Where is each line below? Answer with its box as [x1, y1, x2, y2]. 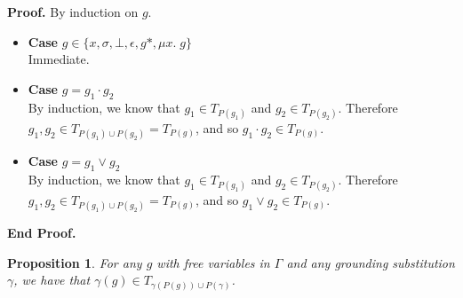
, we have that [13, 271, 91, 289]
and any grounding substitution [286, 253, 455, 271]
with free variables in [156, 253, 270, 271]
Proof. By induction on [7, 3, 139, 20]
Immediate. [28, 50, 90, 68]
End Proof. [7, 223, 76, 242]
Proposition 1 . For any [7, 253, 142, 271]
